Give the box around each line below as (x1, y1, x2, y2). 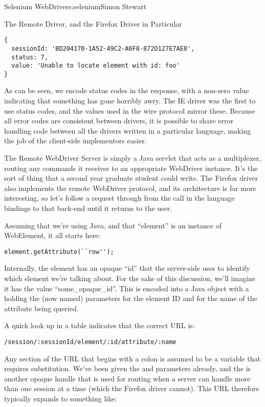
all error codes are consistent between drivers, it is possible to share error (4, 115, 234, 126)
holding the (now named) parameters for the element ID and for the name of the (4, 293, 257, 304)
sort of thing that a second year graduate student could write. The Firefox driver (4, 173, 258, 183)
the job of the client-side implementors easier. (4, 135, 147, 146)
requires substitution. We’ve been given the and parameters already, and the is (4, 363, 251, 374)
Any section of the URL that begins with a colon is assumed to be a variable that (4, 353, 260, 363)
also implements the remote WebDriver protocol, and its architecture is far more (4, 182, 256, 193)
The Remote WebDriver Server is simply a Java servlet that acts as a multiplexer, (4, 153, 261, 163)
